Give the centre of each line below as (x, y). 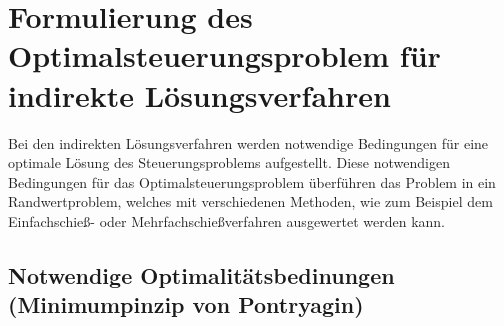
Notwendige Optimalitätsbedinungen (201, 274)
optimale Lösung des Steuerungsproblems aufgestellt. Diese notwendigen (229, 162)
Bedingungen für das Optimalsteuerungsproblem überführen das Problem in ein (252, 181)
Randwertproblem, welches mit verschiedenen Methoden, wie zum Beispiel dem (250, 201)
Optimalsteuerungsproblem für (224, 55)
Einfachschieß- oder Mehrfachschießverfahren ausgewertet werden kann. (227, 220)
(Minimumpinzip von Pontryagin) (186, 304)
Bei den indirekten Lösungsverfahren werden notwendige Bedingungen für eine (248, 142)
